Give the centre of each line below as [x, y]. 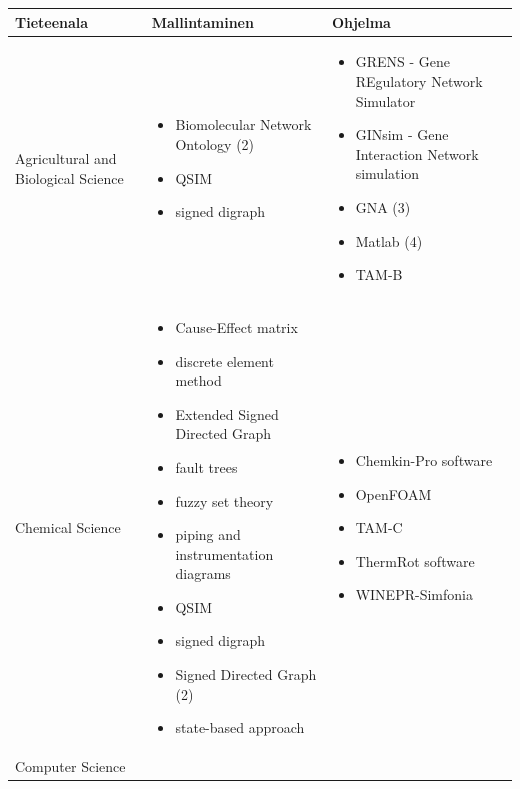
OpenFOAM [393, 493]
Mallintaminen [202, 21]
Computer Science [70, 766]
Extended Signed [227, 413]
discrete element [224, 360]
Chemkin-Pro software [424, 459]
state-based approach [240, 727]
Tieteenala [52, 21]
